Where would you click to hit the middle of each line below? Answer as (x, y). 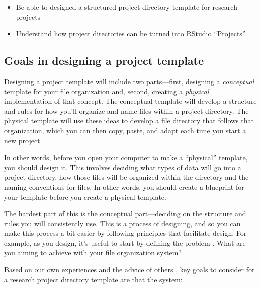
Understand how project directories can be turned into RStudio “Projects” (131, 33)
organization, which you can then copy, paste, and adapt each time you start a (125, 130)
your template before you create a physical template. (85, 196)
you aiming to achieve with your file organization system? (93, 253)
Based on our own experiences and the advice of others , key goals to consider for (129, 270)
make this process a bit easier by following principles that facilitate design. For (125, 233)
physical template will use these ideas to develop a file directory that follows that (129, 121)
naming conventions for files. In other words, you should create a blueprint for (124, 186)
